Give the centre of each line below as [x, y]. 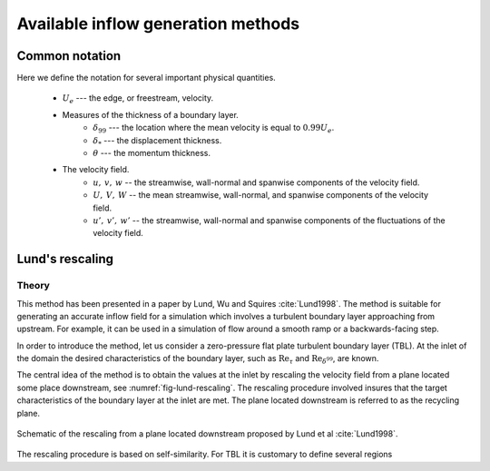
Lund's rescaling [65, 259]
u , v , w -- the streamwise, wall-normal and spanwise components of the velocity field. [256, 182]
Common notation [69, 56]
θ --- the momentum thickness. [152, 153]
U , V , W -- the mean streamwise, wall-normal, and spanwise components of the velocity [261, 195]
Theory [33, 286]
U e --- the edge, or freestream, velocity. [138, 99]
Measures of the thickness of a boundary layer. [151, 114]
